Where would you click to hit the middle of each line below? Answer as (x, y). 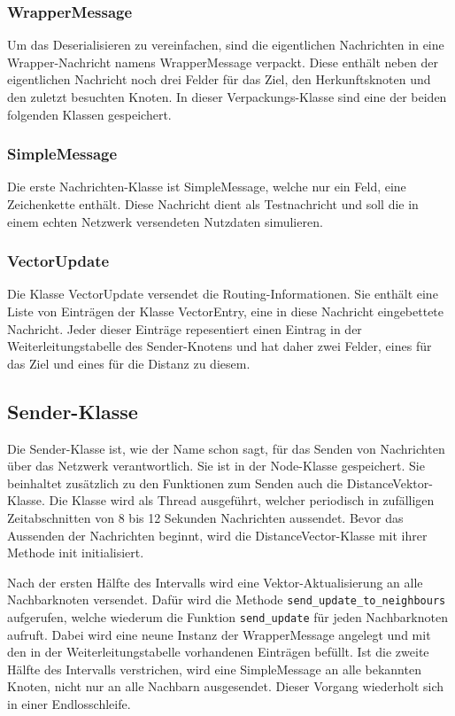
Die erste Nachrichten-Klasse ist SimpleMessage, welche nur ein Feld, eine (207, 187)
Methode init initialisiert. (76, 553)
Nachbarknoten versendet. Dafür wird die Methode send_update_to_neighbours (227, 599)
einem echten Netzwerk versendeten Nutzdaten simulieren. (165, 221)
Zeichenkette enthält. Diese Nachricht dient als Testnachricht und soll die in (213, 204)
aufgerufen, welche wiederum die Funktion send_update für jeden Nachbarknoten (227, 616)
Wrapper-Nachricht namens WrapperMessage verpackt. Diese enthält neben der (223, 62)
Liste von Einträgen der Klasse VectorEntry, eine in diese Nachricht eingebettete (226, 311)
